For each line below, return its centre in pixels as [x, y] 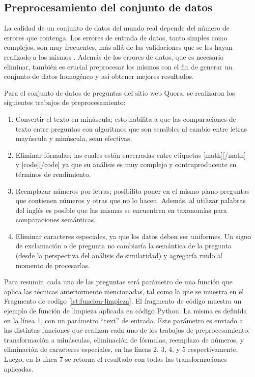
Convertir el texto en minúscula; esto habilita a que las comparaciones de [126, 119]
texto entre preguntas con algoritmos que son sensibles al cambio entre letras [131, 128]
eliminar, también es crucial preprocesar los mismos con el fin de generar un [118, 66]
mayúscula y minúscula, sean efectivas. [74, 138]
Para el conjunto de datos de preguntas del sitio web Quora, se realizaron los [120, 92]
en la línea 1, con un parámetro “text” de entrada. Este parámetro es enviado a [124, 320]
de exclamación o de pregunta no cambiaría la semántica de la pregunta [124, 246]
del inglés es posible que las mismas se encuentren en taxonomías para [121, 210]
